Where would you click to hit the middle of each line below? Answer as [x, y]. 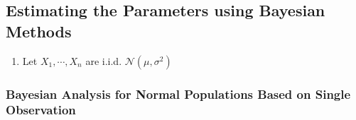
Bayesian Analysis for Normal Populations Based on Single [178, 94]
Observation [41, 110]
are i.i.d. [104, 60]
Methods [39, 31]
